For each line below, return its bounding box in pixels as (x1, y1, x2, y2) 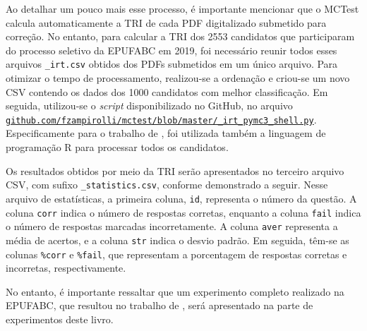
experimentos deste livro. (6, 311, 114, 326)
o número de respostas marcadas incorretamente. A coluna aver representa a (6, 219, 338, 234)
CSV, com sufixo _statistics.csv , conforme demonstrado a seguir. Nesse (6, 177, 328, 192)
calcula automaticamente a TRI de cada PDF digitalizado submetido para (6, 15, 327, 30)
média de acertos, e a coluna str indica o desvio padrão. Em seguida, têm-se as (6, 232, 349, 247)
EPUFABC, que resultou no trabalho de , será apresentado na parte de (6, 298, 313, 313)
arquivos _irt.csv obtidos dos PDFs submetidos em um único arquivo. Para (6, 56, 338, 71)
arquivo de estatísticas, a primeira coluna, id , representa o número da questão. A (6, 191, 357, 205)
